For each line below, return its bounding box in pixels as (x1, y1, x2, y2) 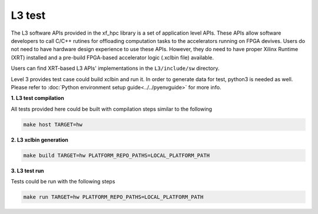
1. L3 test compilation (11, 95, 64, 102)
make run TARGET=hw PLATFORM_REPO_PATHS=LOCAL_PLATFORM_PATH (23, 193, 204, 200)
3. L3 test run (11, 167, 44, 174)
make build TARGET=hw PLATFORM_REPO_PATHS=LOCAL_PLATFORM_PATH (23, 152, 210, 159)
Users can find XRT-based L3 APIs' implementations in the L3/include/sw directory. (11, 65, 220, 72)
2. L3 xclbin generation (11, 136, 69, 143)
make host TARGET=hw (23, 121, 82, 128)
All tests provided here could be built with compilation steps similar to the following (11, 105, 212, 112)
